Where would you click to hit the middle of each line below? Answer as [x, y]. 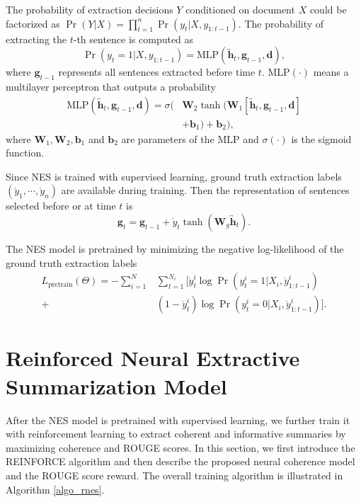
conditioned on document [240, 9]
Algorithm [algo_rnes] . [55, 489]
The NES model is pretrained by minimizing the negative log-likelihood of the [175, 249]
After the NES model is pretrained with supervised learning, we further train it [178, 420]
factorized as [33, 23]
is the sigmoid [321, 138]
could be [328, 9]
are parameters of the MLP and [190, 138]
